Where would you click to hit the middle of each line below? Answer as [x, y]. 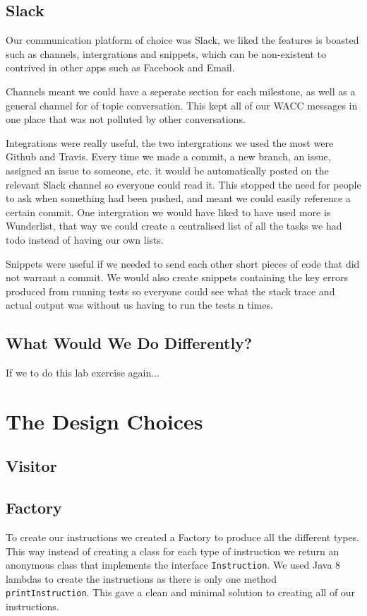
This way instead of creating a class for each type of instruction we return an [173, 551]
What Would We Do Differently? [129, 343]
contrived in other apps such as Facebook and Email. [120, 67]
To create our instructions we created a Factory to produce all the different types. [183, 537]
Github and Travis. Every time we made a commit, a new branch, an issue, [168, 156]
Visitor [31, 466]
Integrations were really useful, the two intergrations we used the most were [170, 142]
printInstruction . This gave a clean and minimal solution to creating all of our [181, 592]
